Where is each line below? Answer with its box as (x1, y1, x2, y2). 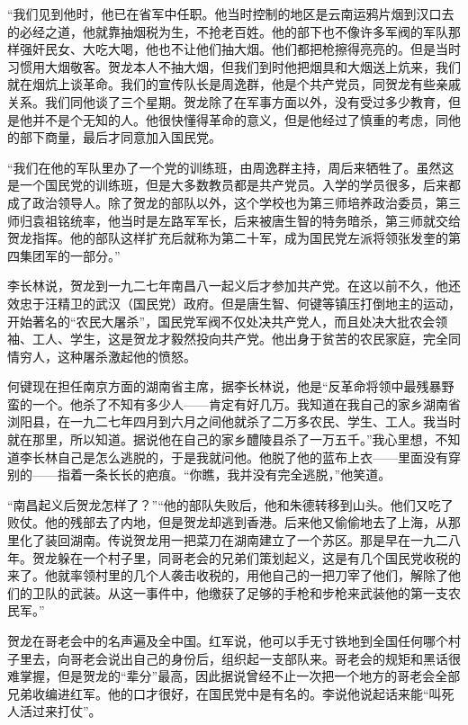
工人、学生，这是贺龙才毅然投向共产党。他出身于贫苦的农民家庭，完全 (31, 329, 448, 348)
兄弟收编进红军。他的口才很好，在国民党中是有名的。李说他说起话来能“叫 (7, 684, 442, 703)
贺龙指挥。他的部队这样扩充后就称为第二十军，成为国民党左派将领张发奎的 (7, 228, 448, 247)
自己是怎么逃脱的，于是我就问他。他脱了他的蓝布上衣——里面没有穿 (57, 447, 461, 466)
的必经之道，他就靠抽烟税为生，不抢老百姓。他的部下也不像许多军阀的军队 (7, 22, 448, 40)
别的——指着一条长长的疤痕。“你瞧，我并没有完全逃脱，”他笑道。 (7, 465, 391, 484)
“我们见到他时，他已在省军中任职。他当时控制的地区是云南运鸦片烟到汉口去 (7, 4, 454, 22)
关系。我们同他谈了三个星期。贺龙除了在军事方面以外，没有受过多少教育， (7, 92, 448, 111)
